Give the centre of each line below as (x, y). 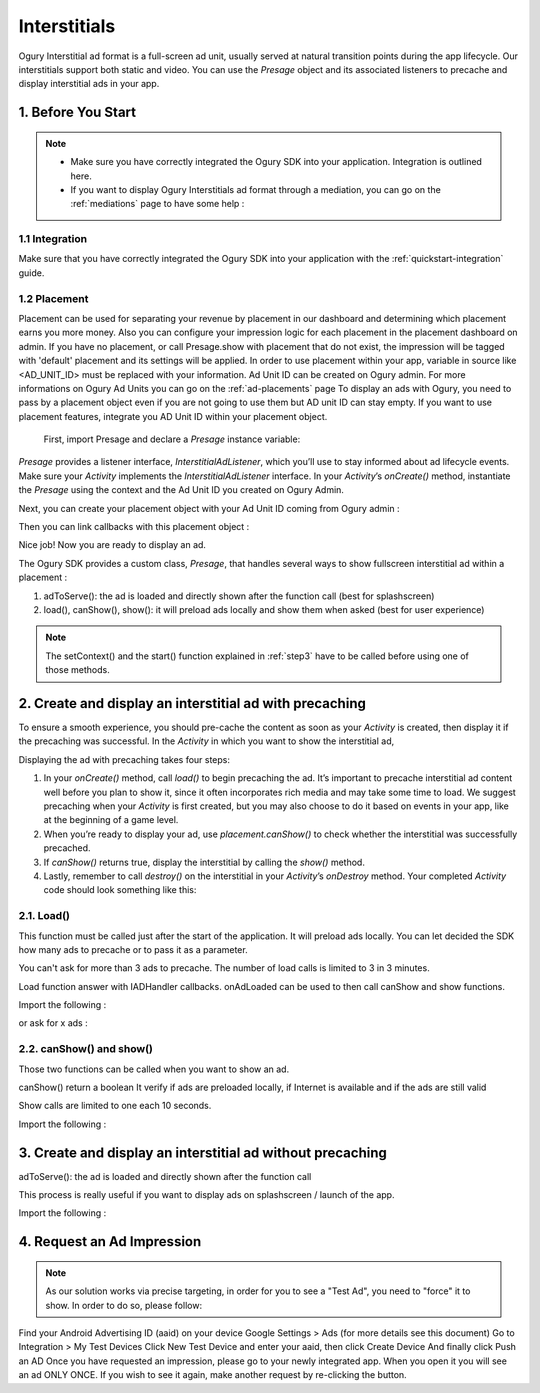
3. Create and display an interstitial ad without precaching (202, 1152)
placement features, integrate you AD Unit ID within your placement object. (173, 416)
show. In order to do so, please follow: (124, 1305)
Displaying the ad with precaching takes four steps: (124, 759)
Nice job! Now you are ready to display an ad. (112, 545)
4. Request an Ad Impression (110, 1241)
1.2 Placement (53, 298)
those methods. (77, 670)
